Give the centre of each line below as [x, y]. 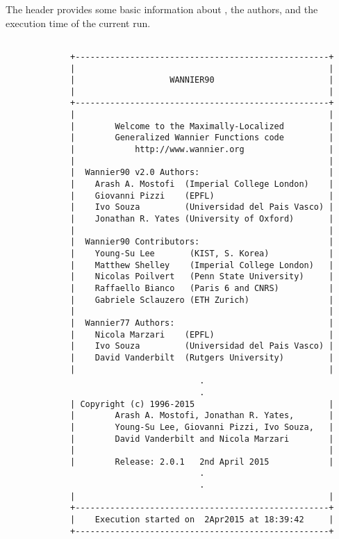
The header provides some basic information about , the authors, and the [162, 9]
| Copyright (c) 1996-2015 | [202, 404]
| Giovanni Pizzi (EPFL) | [202, 196]
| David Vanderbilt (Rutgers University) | [202, 357]
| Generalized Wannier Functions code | [202, 138]
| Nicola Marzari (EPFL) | [202, 334]
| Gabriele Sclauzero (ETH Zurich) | [202, 300]
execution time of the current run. [78, 23]
